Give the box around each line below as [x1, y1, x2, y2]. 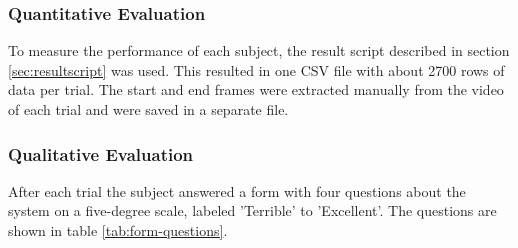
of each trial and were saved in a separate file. [8, 99, 289, 119]
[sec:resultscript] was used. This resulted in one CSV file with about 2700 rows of [8, 59, 505, 80]
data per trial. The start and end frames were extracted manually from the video [8, 79, 504, 100]
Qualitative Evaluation [8, 141, 194, 166]
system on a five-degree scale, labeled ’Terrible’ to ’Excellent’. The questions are [8, 200, 497, 221]
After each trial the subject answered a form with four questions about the [8, 180, 466, 201]
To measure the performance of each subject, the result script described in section [8, 40, 510, 61]
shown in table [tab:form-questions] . [8, 220, 228, 240]
